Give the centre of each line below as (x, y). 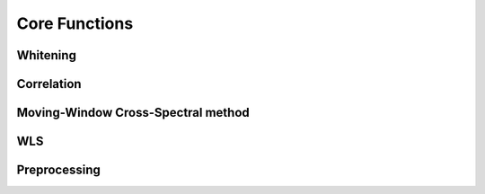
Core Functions (75, 23)
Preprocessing (58, 170)
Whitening (46, 55)
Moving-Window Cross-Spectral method (133, 113)
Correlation (49, 84)
